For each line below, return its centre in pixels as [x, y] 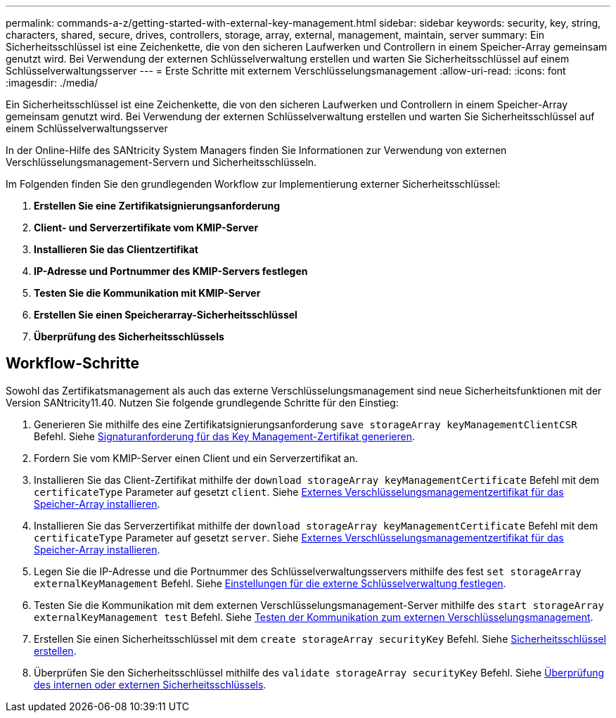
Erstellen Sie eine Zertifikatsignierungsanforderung [157, 206]
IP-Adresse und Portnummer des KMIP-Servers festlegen [171, 271]
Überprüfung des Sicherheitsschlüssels [129, 336]
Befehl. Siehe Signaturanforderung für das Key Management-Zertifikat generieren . [224, 436]
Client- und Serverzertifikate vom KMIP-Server [146, 227]
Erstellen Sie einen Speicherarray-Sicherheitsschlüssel [166, 315]
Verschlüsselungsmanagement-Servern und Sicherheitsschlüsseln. [161, 162]
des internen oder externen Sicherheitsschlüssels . [150, 684]
